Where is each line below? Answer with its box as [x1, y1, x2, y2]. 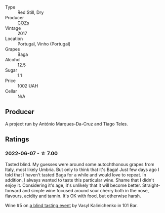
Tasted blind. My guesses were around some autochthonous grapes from [5, 161, 155, 167]
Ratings [5, 135, 30, 144]
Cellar [5, 88, 17, 94]
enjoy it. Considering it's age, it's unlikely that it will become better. [5, 182, 141, 188]
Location [5, 36, 23, 42]
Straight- [142, 182, 161, 188]
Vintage [5, 25, 21, 31]
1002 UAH [17, 83, 39, 88]
